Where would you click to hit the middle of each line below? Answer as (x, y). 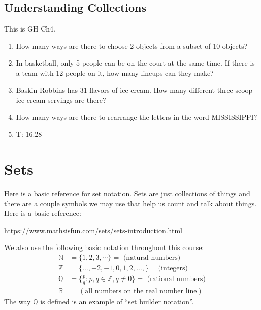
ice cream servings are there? (61, 100)
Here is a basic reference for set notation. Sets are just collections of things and (127, 193)
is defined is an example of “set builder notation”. (117, 302)
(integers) (173, 269)
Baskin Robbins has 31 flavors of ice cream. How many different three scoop (134, 90)
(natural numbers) (152, 258)
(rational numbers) (176, 279)
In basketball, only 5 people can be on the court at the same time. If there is (135, 63)
